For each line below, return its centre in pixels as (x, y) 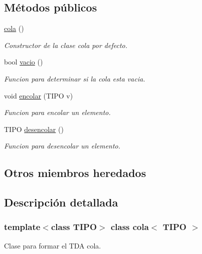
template (22, 227)
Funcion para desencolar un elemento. (62, 146)
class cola (130, 227)
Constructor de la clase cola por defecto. (66, 45)
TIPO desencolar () (34, 129)
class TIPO (74, 227)
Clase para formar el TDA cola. (53, 245)
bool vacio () (24, 62)
